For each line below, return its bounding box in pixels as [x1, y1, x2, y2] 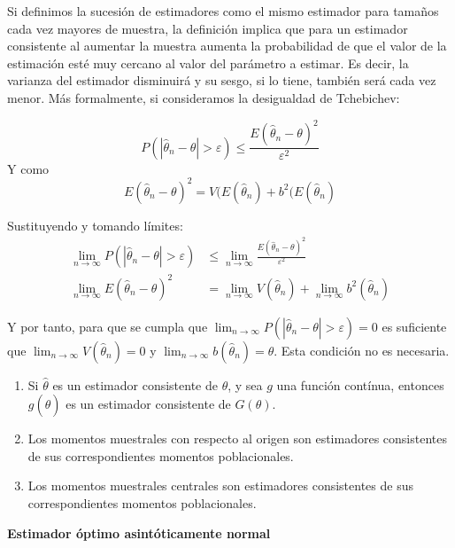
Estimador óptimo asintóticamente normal [7, 523, 271, 542]
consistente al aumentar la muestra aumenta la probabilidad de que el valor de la [7, 36, 447, 55]
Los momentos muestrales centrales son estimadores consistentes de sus [27, 476, 413, 495]
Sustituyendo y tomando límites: [7, 215, 183, 234]
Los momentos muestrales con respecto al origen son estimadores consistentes [27, 429, 447, 448]
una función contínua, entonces [276, 375, 444, 394]
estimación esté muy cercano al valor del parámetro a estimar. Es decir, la [7, 53, 409, 72]
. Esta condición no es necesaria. [274, 341, 450, 359]
